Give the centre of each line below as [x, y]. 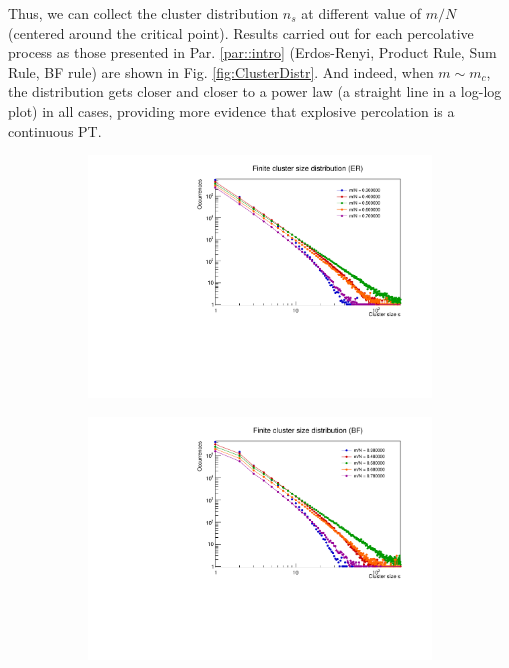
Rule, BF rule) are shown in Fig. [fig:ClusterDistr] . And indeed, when [221, 71]
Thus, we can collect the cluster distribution [143, 13]
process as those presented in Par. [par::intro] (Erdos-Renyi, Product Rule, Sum [252, 52]
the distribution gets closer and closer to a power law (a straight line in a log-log [255, 91]
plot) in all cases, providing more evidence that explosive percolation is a [231, 110]
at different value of [361, 13]
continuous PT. [55, 130]
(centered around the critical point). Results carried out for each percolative [241, 32]
